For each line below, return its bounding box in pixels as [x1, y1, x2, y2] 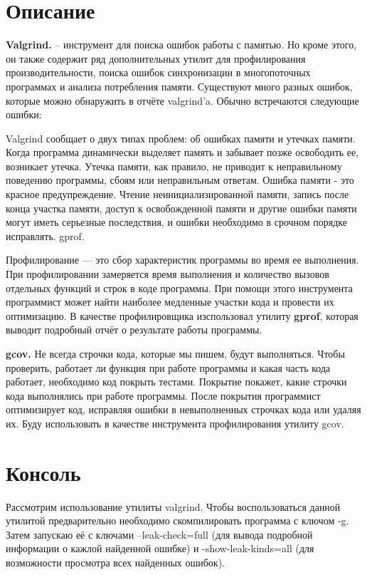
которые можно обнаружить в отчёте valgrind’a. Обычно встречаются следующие [6, 93, 359, 108]
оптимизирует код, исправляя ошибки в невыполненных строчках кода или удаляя [6, 402, 361, 417]
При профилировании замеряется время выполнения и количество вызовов [6, 266, 329, 281]
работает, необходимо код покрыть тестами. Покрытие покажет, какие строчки [6, 374, 347, 389]
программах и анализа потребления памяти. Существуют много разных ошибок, [6, 78, 353, 93]
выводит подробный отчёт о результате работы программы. [6, 322, 262, 337]
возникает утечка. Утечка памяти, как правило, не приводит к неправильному [6, 158, 342, 173]
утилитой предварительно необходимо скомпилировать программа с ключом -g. [6, 513, 349, 528]
